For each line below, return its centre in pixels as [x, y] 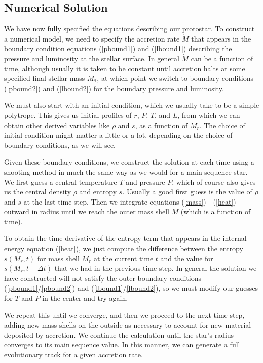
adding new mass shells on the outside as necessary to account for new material [128, 325]
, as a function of [161, 125]
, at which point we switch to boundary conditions [175, 78]
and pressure [145, 182]
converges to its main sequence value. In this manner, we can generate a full [122, 345]
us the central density [38, 192]
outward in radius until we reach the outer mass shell [87, 211]
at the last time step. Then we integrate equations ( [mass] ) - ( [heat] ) [130, 201]
